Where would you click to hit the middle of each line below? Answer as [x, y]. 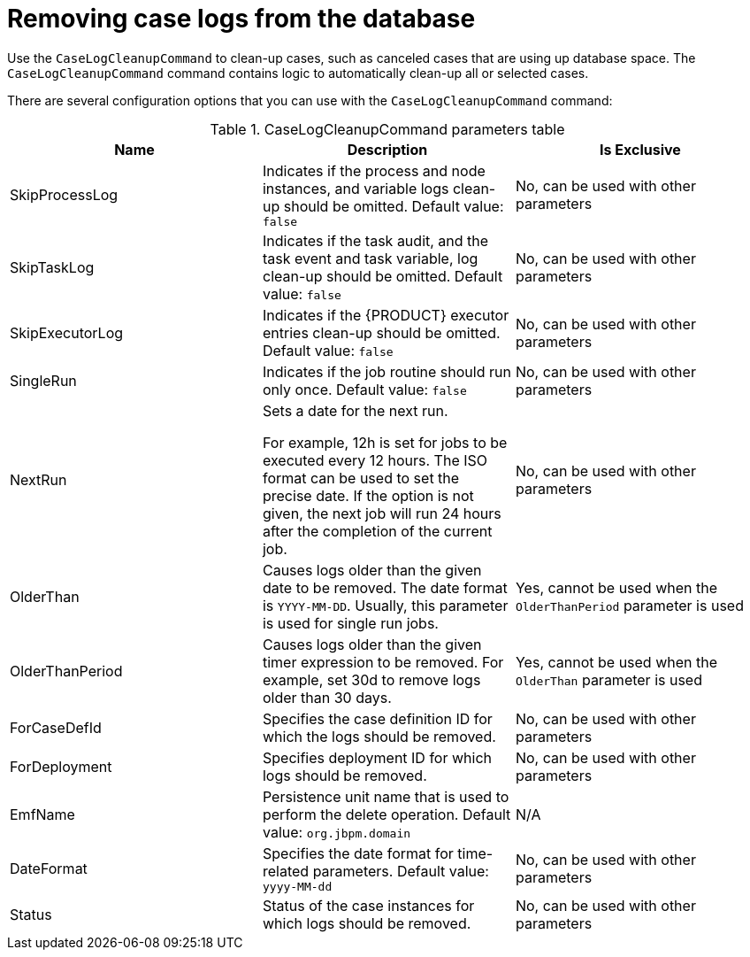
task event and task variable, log [370, 258]
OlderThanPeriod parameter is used [629, 605]
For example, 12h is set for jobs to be [385, 442]
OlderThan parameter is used [608, 679]
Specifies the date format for [358, 853]
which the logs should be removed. [379, 736]
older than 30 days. [327, 697]
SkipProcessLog [64, 195]
